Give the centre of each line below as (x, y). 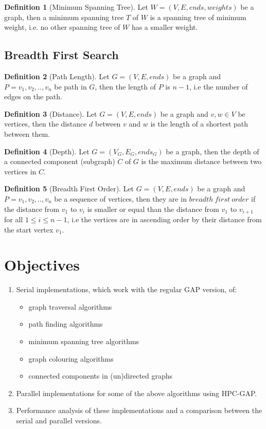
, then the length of (125, 86)
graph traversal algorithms (70, 306)
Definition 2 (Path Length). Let (57, 76)
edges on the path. (33, 96)
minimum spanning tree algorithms (84, 341)
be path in (70, 86)
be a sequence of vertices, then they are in (120, 198)
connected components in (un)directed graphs (101, 376)
